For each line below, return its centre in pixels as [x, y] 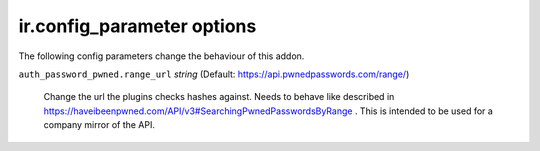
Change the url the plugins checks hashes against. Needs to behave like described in [219, 97]
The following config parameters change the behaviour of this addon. [161, 56]
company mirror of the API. [99, 125]
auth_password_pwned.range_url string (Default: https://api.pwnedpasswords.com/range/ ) [214, 74]
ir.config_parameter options [137, 26]
